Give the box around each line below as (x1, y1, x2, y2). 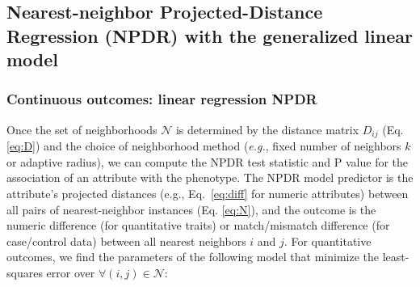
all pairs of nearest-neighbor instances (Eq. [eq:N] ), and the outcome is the (6, 200, 376, 217)
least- (382, 248, 409, 265)
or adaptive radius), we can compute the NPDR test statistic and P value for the (6, 153, 409, 170)
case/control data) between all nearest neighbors (6, 232, 246, 249)
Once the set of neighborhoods (6, 120, 157, 137)
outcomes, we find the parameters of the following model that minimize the (6, 248, 380, 265)
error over (46, 264, 95, 281)
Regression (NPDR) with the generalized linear (6, 23, 413, 48)
